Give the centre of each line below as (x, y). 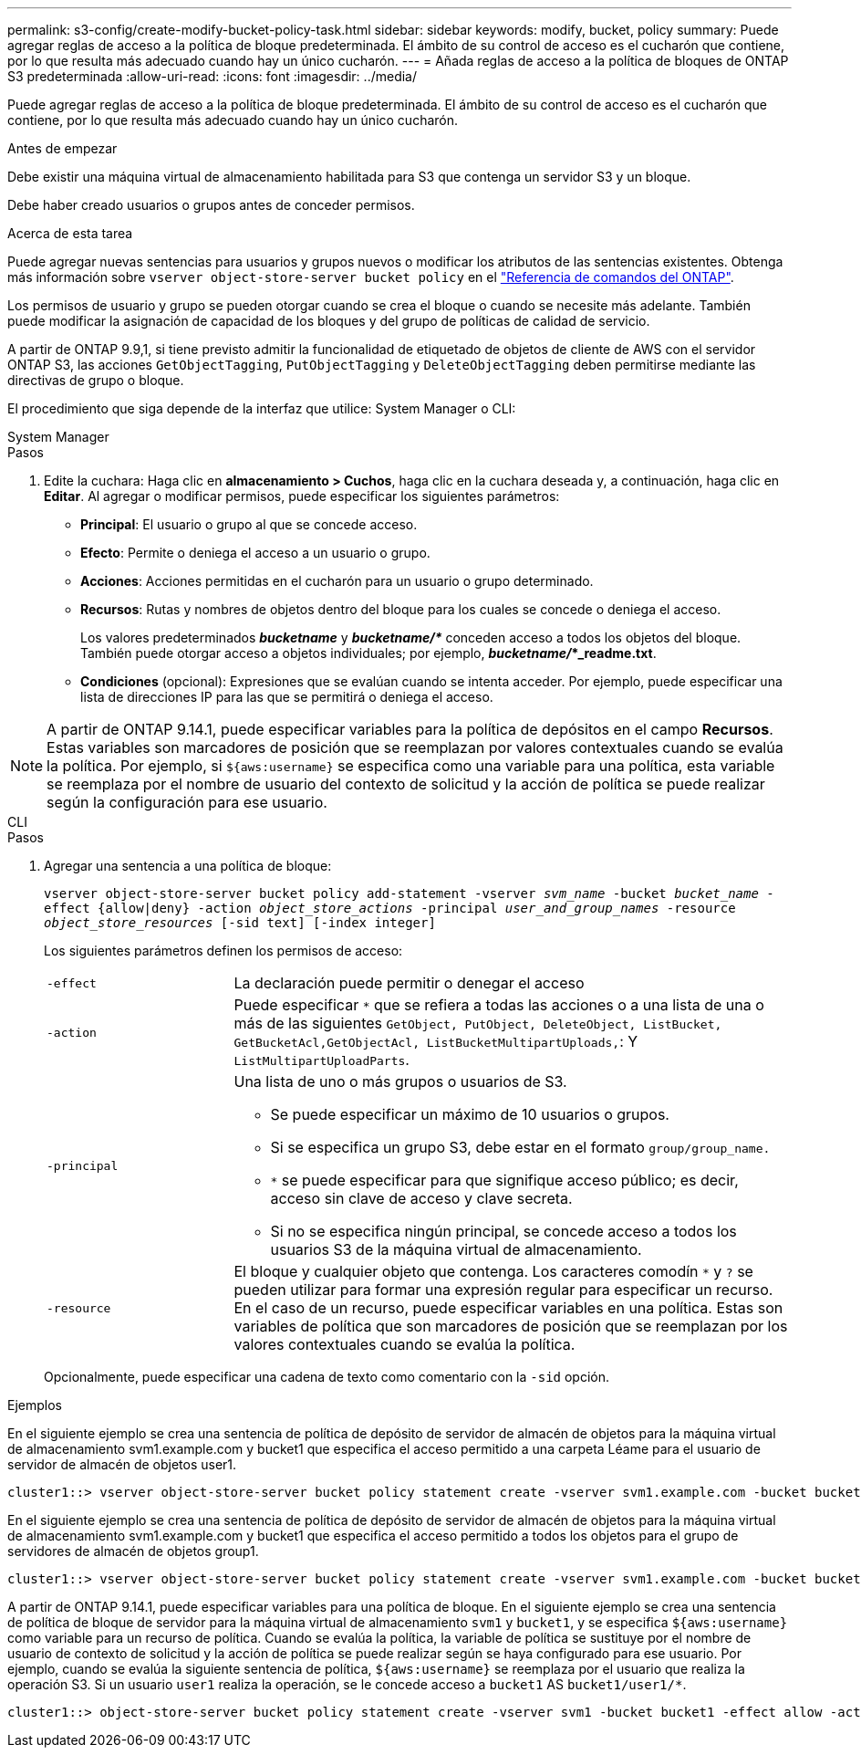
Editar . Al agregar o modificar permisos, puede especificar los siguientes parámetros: (302, 496)
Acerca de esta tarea (70, 233)
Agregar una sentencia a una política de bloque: (188, 866)
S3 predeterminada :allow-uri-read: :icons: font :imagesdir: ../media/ (212, 76)
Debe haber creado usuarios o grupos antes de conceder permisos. (211, 205)
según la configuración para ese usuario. (187, 802)
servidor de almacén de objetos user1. (122, 1464)
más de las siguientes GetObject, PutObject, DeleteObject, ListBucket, (478, 1023)
